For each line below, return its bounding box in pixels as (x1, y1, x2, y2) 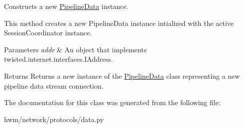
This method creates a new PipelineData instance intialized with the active (4, 17, 234, 28)
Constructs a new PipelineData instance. (4, 1, 128, 11)
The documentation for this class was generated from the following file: (4, 97, 221, 108)
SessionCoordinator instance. (4, 27, 92, 38)
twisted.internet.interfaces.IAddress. (4, 54, 113, 64)
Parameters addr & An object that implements (4, 44, 147, 54)
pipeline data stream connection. (4, 80, 104, 91)
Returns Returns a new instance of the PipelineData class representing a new (4, 70, 240, 81)
